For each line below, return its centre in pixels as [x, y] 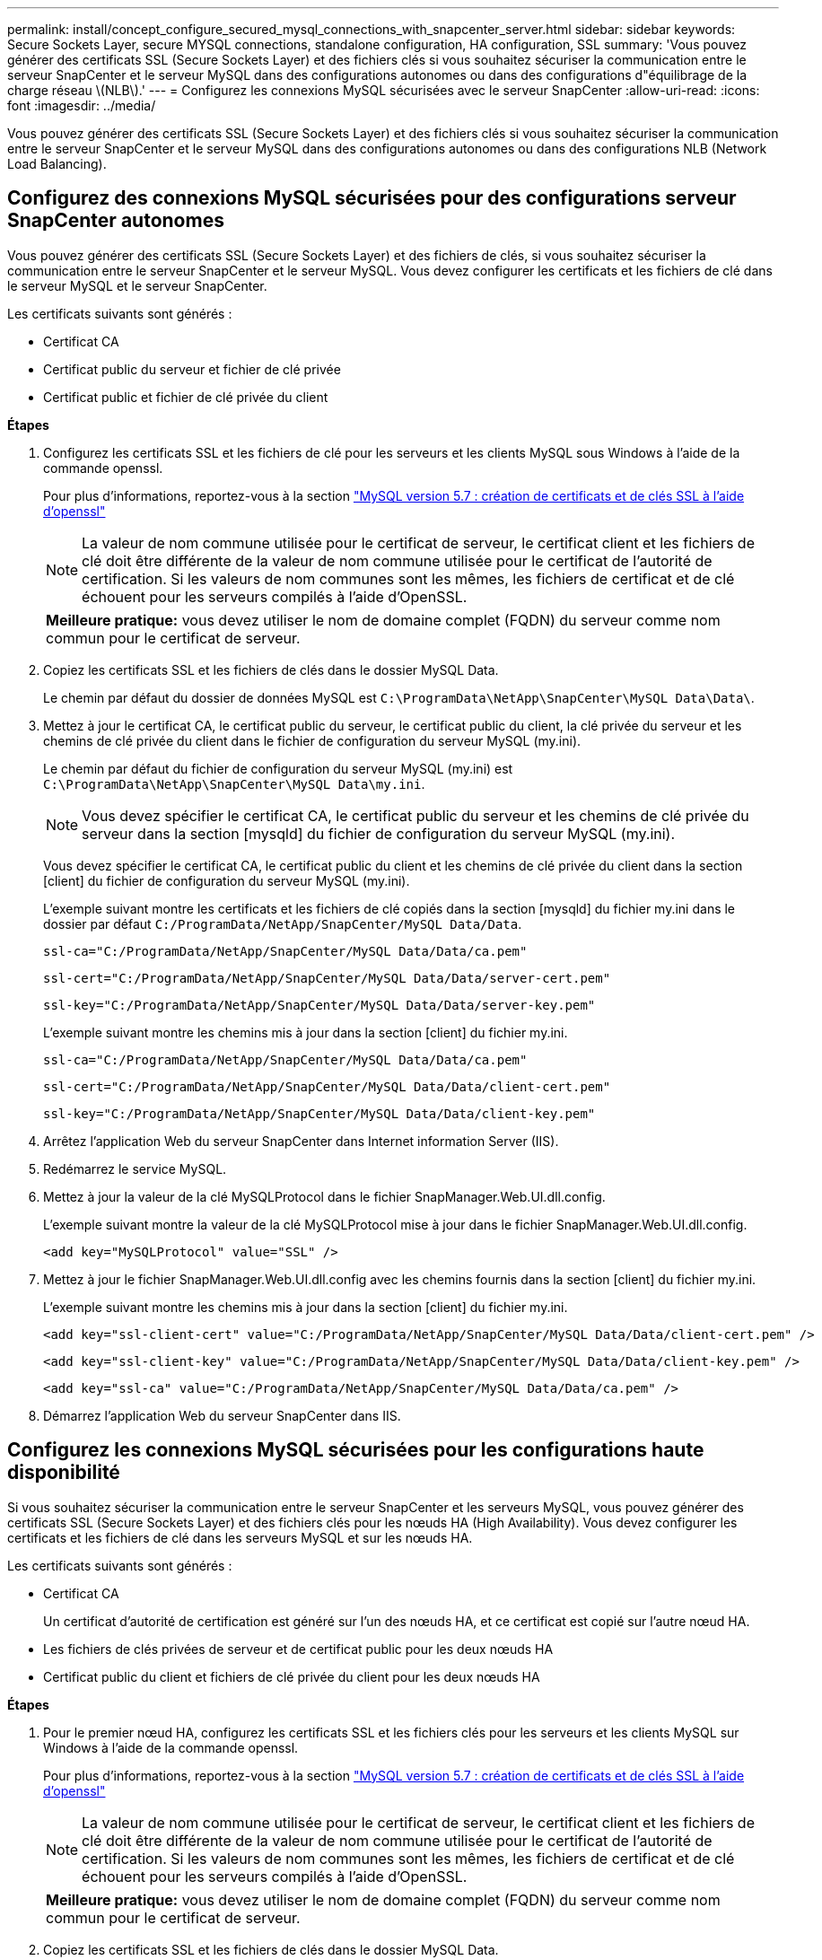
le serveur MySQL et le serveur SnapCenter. [137, 285]
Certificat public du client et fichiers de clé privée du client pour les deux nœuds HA [292, 1676]
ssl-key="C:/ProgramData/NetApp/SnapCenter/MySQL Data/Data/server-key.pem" [319, 1005]
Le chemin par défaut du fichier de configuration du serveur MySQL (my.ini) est [278, 768]
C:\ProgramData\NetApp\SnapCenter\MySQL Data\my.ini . [234, 783]
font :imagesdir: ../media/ [82, 105]
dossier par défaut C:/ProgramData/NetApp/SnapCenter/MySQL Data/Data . [283, 923]
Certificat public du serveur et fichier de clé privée [192, 369]
